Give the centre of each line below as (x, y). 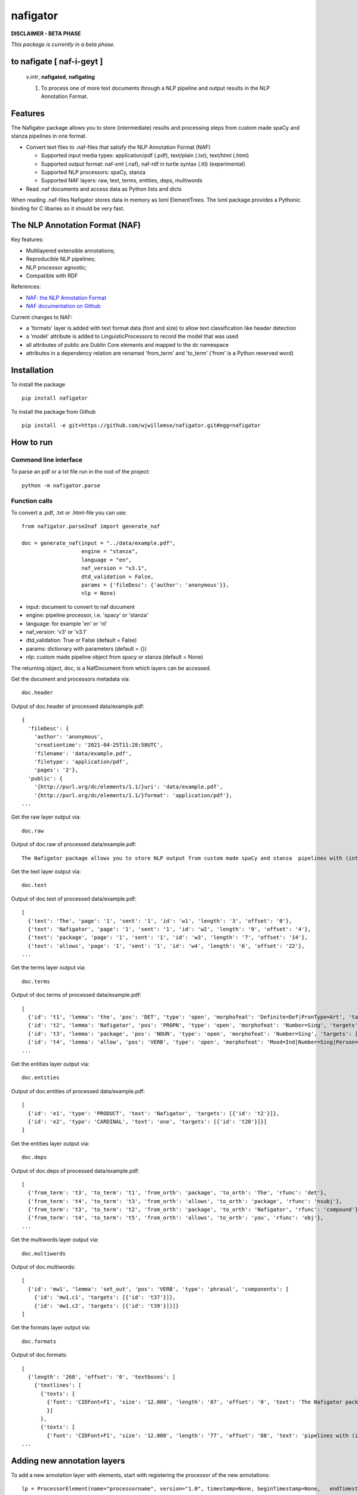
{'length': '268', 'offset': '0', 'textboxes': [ (102, 1377)
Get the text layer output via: (46, 871)
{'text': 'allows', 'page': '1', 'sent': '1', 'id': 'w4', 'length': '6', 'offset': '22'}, (166, 946)
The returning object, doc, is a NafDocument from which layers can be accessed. (111, 668)
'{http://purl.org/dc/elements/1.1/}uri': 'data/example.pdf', (128, 787)
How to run (32, 443)
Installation (32, 370)
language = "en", (107, 560)
